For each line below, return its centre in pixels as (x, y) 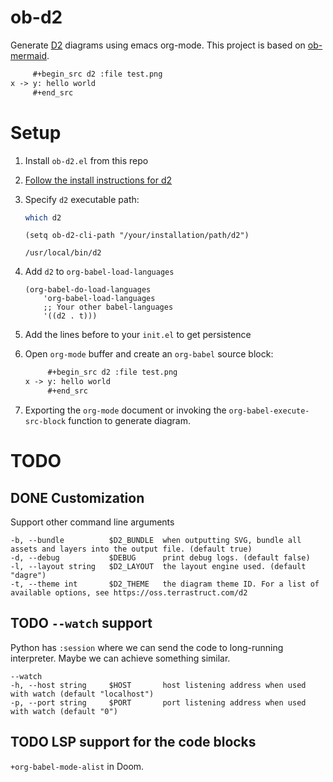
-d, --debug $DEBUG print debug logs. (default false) (160, 558)
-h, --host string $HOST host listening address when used (158, 685)
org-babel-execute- (269, 411)
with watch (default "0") (64, 711)
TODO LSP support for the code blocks (133, 742)
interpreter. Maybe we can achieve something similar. (120, 658)
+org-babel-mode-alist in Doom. (77, 766)
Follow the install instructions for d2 (98, 180)
